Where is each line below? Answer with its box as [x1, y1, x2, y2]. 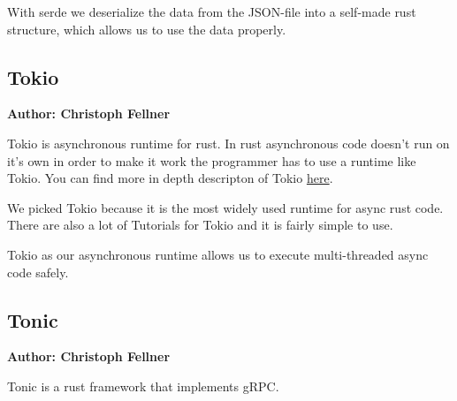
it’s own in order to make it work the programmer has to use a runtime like [7, 151, 416, 170]
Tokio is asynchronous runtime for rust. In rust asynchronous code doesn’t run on [7, 133, 450, 152]
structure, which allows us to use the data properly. [7, 19, 286, 38]
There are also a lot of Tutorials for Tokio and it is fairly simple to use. [7, 216, 393, 234]
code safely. [7, 262, 69, 281]
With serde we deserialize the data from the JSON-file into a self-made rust [7, 3, 416, 20]
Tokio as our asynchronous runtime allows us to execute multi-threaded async [7, 245, 429, 263]
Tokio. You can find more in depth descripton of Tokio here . [7, 169, 333, 187]
